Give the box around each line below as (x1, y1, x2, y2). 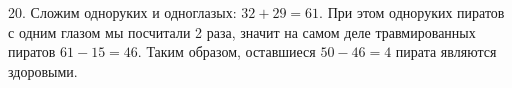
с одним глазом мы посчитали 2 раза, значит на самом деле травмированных (8, 21, 476, 42)
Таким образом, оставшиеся (146, 41, 316, 62)
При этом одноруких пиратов (327, 2, 505, 22)
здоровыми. (8, 60, 78, 81)
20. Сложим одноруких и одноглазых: (8, 2, 237, 22)
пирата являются (395, 41, 497, 62)
